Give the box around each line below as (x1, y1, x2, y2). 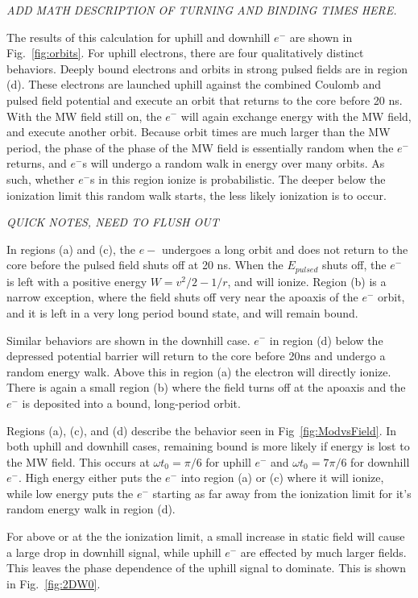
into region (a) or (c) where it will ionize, (180, 469, 384, 486)
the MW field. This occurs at (6, 453, 150, 470)
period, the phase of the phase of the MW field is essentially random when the (6, 139, 394, 156)
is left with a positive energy (6, 272, 147, 289)
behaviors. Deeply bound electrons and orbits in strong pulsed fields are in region (6, 60, 408, 77)
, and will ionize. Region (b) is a (227, 272, 387, 289)
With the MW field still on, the (6, 107, 162, 124)
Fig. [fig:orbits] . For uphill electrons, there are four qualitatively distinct (6, 44, 364, 61)
